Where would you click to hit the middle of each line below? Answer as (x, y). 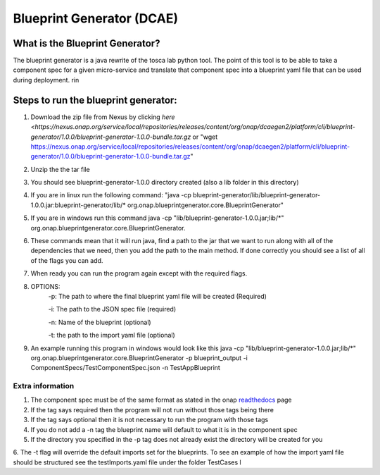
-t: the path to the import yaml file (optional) (112, 335)
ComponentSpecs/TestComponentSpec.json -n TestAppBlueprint (126, 368)
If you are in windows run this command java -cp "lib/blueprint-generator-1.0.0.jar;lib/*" (157, 218)
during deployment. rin (46, 80)
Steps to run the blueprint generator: (95, 100)
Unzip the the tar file (61, 169)
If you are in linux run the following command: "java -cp (111, 195)
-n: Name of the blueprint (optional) (100, 322)
